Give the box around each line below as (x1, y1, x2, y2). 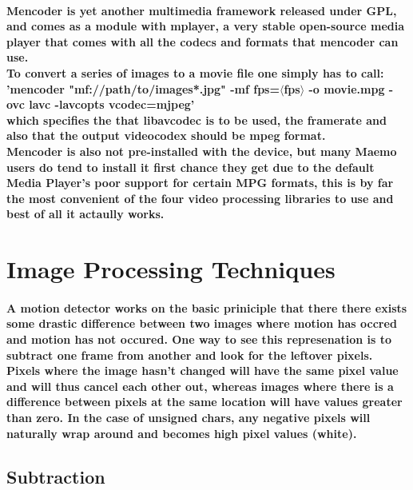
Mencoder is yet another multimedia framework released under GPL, (6, 2, 397, 18)
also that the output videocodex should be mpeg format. (6, 127, 326, 144)
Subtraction (6, 464, 105, 488)
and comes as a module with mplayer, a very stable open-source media (6, 18, 405, 34)
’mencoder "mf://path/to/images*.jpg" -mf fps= (6, 80, 280, 97)
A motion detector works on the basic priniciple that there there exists (6, 299, 407, 316)
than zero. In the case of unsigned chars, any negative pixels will (6, 409, 371, 426)
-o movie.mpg (308, 80, 385, 97)
